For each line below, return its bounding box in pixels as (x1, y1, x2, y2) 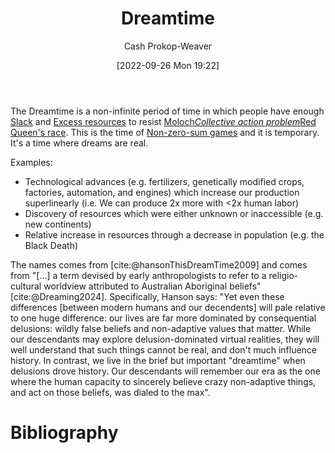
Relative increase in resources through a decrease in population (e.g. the (24, 228, 325, 241)
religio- (268, 269, 299, 281)
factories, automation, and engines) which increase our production (24, 186, 300, 198)
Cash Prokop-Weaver (123, 40, 213, 52)
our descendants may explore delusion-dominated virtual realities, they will (10, 333, 320, 345)
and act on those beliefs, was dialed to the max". (10, 386, 211, 398)
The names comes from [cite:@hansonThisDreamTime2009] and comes (10, 258, 308, 271)
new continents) (24, 218, 92, 230)
